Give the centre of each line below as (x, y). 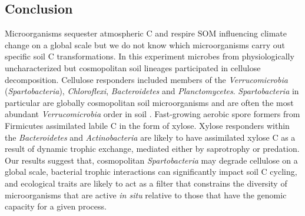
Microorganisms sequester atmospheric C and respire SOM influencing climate (146, 33)
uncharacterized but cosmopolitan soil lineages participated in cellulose (133, 67)
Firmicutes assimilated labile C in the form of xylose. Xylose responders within (147, 125)
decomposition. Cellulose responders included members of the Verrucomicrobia (146, 79)
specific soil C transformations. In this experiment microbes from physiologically (150, 56)
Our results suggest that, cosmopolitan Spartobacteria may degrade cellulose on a (151, 160)
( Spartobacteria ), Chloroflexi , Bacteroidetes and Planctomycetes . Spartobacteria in (152, 91)
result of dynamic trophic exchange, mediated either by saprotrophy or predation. (152, 149)
